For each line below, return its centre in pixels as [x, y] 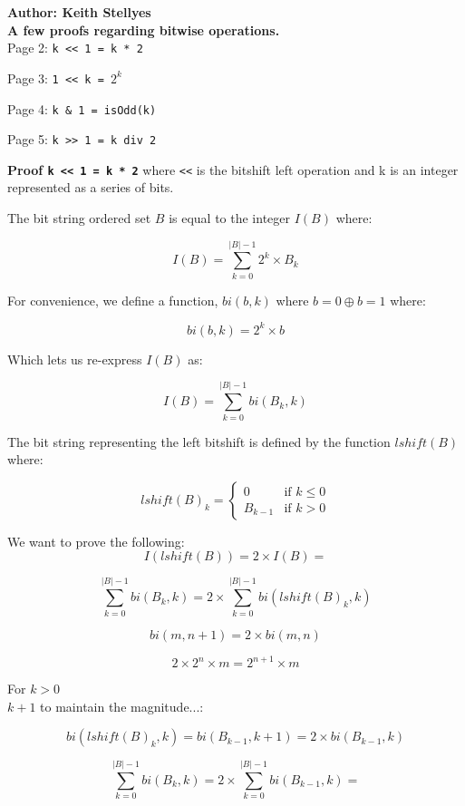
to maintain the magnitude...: [122, 706]
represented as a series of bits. [91, 187]
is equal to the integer [230, 218]
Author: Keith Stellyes [79, 12]
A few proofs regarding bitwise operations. [144, 29]
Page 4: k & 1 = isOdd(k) [82, 108]
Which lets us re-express [75, 359]
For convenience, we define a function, [113, 300]
